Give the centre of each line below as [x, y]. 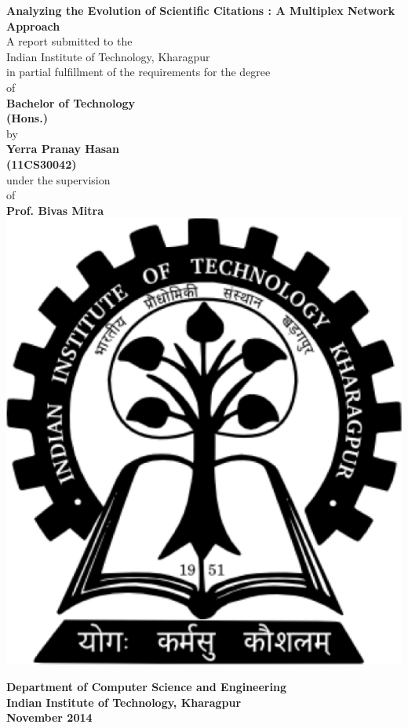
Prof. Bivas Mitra [55, 210]
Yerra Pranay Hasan [63, 149]
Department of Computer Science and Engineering [146, 686]
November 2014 [49, 717]
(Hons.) [27, 118]
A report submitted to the [69, 41]
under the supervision [58, 179]
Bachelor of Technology [71, 102]
